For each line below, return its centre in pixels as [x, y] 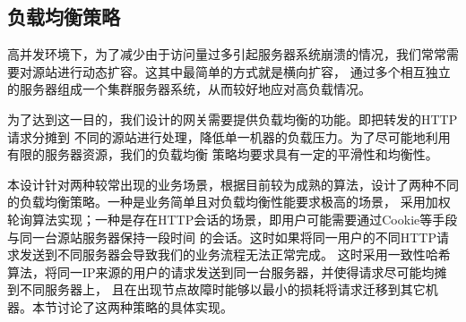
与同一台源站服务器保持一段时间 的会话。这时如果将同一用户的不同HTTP [222, 237]
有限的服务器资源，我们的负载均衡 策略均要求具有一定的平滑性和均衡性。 [223, 154]
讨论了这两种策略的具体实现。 [145, 306]
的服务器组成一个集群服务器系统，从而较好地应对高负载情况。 [189, 89]
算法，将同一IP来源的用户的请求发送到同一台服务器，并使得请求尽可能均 [221, 271]
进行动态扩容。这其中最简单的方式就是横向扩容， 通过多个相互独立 [254, 71]
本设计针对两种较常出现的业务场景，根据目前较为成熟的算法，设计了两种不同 [233, 184]
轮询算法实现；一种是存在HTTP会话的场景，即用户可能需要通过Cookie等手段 [233, 219]
